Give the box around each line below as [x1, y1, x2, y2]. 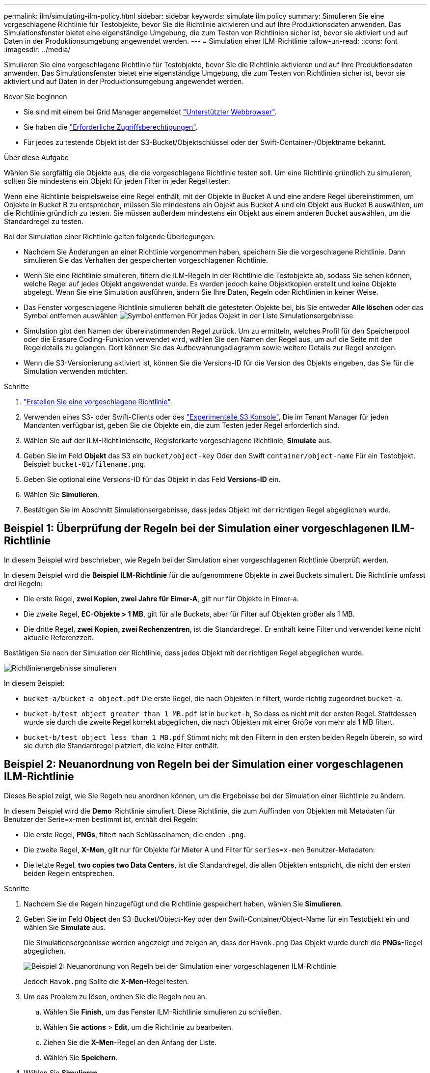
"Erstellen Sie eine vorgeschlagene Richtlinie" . [24, 397, 172, 406]
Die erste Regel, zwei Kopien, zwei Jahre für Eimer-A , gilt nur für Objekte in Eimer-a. [24, 594, 299, 603]
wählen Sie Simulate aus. [24, 923, 106, 932]
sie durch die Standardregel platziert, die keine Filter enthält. [24, 741, 219, 750]
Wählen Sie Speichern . [43, 1053, 118, 1062]
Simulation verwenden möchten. [24, 367, 128, 375]
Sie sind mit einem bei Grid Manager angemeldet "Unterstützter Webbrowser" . [24, 108, 277, 116]
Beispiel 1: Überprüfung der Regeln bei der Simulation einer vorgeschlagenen [4, 522, 389, 535]
